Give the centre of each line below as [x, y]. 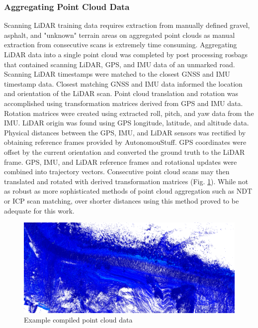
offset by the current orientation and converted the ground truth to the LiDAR [125, 152]
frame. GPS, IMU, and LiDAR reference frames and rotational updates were [121, 162]
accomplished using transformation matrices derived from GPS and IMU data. [124, 103]
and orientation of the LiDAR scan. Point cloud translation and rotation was [121, 93]
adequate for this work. [39, 210]
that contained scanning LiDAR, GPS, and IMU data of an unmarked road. [120, 64]
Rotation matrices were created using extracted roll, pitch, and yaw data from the [129, 113]
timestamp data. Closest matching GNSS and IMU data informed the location [123, 83]
